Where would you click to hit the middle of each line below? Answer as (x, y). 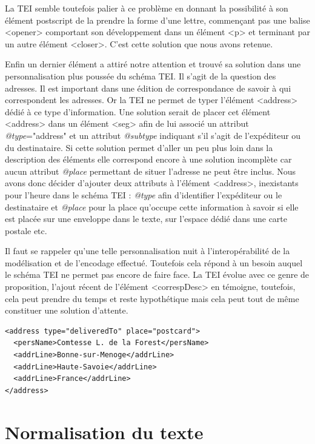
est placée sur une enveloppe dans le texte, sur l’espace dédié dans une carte (146, 219)
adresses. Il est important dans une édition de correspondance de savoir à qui (148, 88)
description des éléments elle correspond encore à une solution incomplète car (148, 159)
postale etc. (26, 230)
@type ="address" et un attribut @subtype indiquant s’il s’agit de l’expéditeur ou (153, 135)
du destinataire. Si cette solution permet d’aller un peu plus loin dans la (139, 147)
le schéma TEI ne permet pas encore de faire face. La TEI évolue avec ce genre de (157, 274)
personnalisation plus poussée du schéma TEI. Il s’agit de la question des (141, 76)
